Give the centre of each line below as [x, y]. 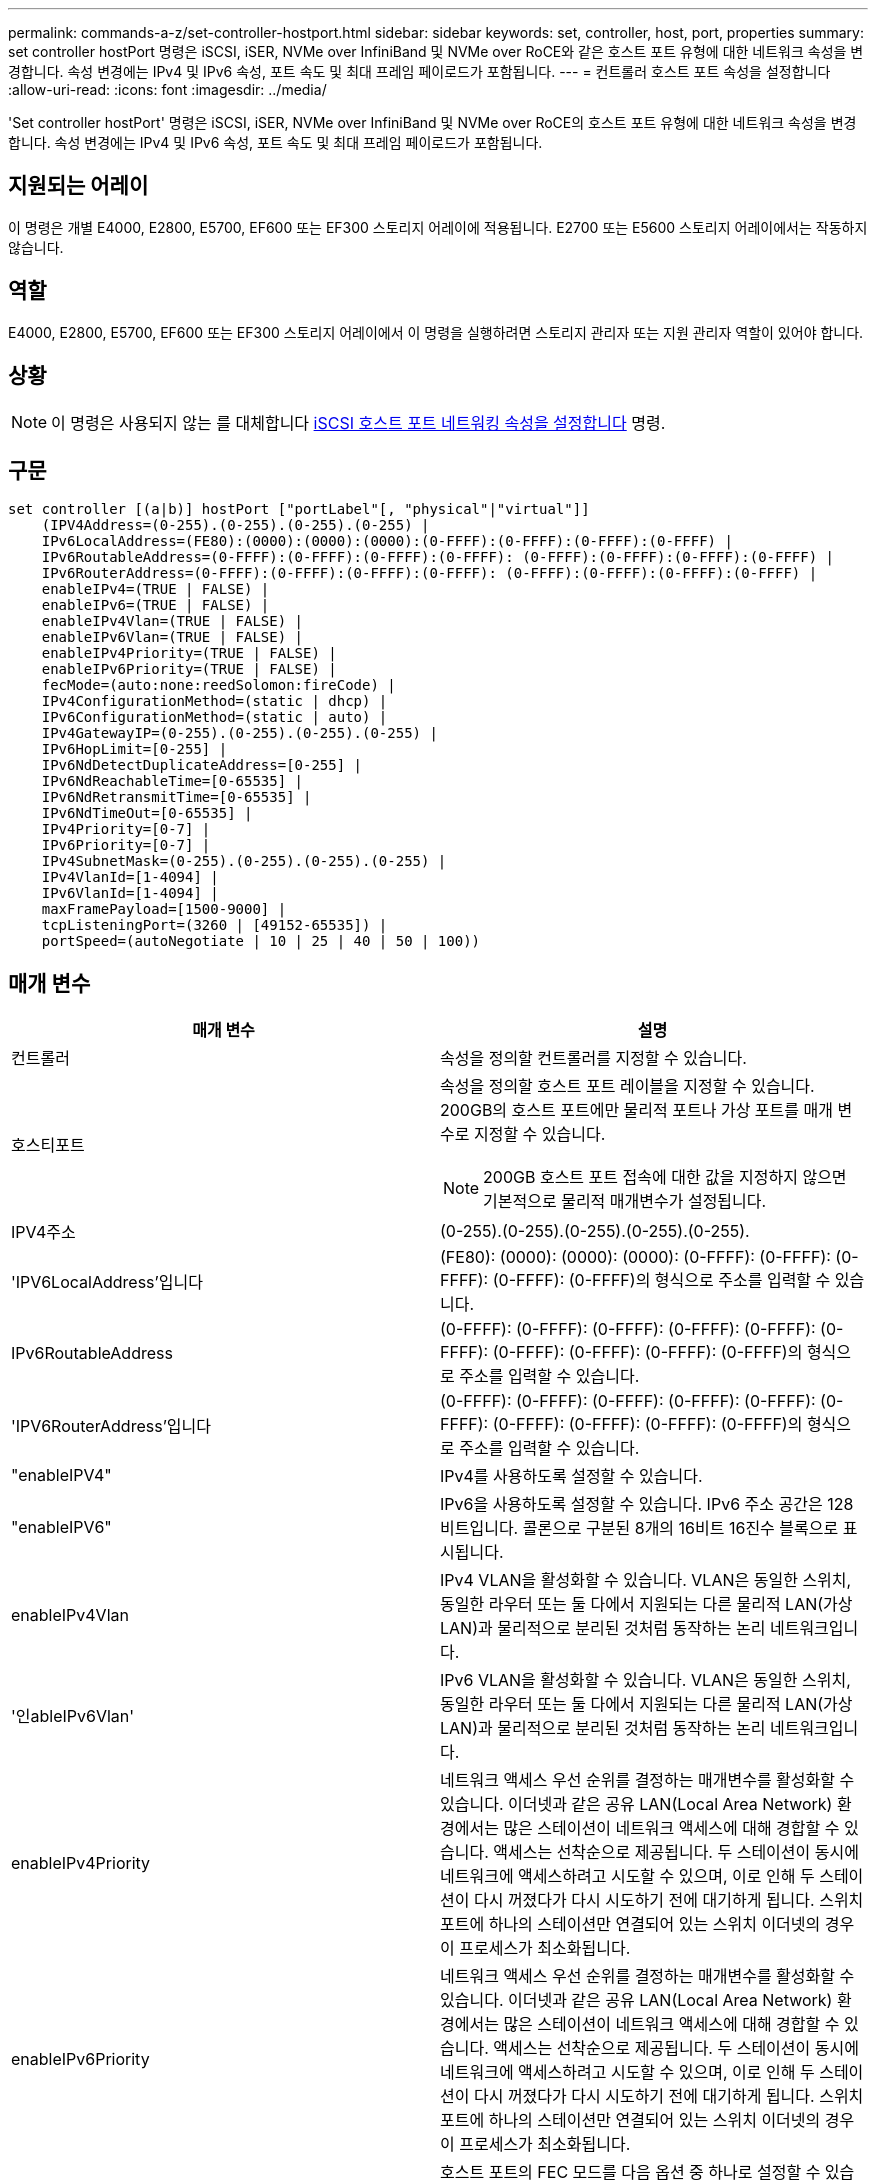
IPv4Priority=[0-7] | [126, 829]
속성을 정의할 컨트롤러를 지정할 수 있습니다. [593, 1058]
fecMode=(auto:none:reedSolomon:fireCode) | [218, 685]
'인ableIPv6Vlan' [73, 1716]
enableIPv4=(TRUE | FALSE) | [155, 589]
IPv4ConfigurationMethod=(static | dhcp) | [214, 701]
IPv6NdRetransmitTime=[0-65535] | [176, 797]
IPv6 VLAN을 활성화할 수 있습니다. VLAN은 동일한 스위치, [645, 1680]
